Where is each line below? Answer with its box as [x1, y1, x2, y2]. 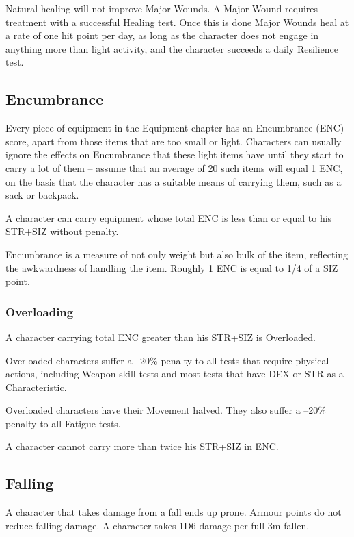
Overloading [5, 303, 74, 320]
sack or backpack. [5, 188, 79, 202]
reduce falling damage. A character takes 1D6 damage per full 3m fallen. [5, 518, 310, 532]
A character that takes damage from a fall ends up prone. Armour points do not [5, 505, 342, 519]
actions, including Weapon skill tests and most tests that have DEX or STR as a [5, 366, 344, 381]
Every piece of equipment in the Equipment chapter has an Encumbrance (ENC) [5, 121, 344, 135]
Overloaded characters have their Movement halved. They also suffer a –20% [5, 403, 326, 417]
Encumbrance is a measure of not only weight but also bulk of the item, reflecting [5, 247, 349, 261]
